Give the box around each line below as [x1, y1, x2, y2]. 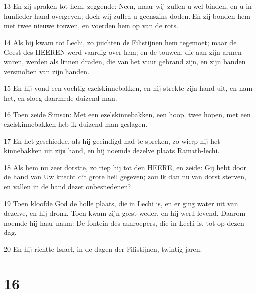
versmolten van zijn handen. [4, 66, 90, 76]
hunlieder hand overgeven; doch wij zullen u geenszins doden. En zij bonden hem [4, 10, 250, 21]
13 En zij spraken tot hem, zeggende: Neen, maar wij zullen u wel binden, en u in [4, 1, 252, 11]
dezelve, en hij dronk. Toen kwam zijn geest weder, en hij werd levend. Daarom [4, 208, 246, 218]
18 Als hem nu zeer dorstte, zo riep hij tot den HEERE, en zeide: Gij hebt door [4, 162, 247, 172]
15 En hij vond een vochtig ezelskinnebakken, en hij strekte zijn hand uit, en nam [4, 83, 253, 93]
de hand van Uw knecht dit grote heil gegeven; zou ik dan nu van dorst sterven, [4, 172, 246, 182]
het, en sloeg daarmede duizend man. [4, 92, 117, 103]
